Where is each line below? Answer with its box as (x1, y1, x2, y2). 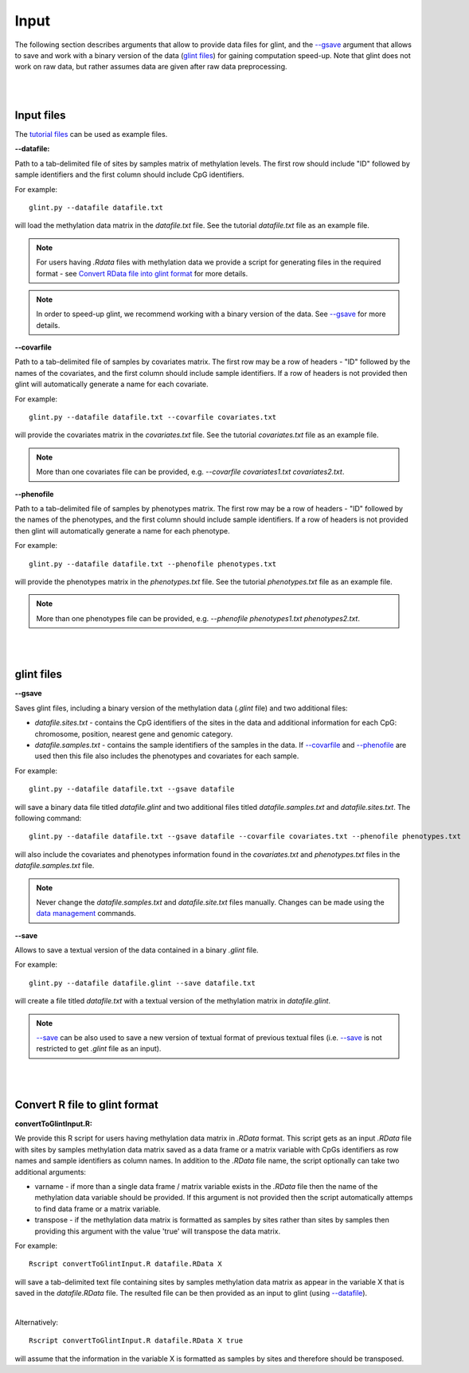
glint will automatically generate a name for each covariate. (14, 379, 209, 389)
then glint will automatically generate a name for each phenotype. (14, 526, 230, 535)
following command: (14, 813, 82, 823)
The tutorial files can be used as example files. (14, 130, 168, 139)
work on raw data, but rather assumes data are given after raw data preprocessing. (14, 62, 287, 72)
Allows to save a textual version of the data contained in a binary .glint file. (14, 945, 259, 955)
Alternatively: (14, 1317, 59, 1327)
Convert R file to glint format (14, 1098, 158, 1111)
